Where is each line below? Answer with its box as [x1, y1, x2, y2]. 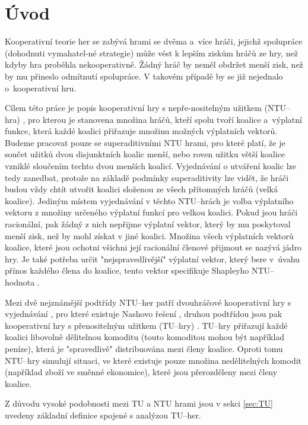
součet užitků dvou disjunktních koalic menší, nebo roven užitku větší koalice [5, 148, 285, 160]
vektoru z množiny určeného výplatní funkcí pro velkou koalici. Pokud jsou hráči [5, 206, 298, 218]
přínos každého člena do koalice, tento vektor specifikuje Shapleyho [5, 264, 249, 277]
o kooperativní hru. [5, 81, 77, 94]
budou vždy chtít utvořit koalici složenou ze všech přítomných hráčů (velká [5, 183, 278, 195]
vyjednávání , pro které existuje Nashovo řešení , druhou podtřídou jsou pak [5, 307, 282, 320]
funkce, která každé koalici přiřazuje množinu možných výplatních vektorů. [5, 125, 278, 137]
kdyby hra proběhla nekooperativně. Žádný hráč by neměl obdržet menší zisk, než [5, 58, 303, 71]
